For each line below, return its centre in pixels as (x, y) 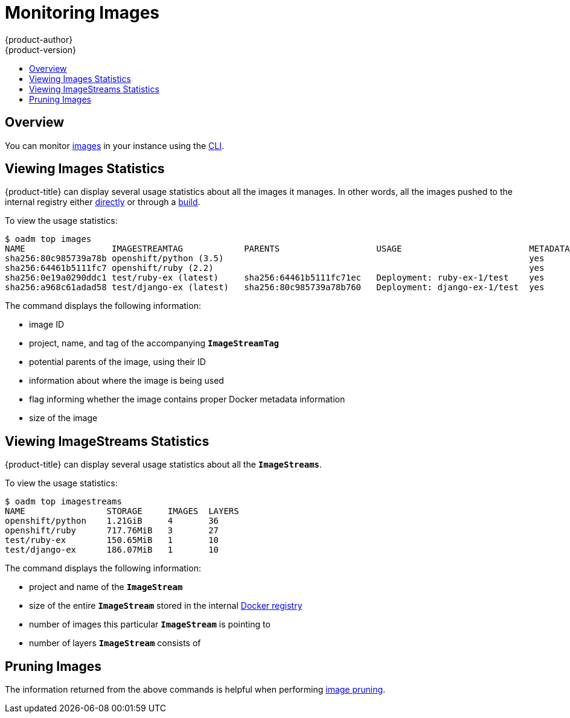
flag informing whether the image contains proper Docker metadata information (187, 399)
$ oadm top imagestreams (63, 502)
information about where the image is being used (126, 381)
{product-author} (39, 39)
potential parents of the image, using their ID (117, 362)
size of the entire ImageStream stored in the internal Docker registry (166, 606)
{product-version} (41, 49)
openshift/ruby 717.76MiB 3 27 (112, 531)
